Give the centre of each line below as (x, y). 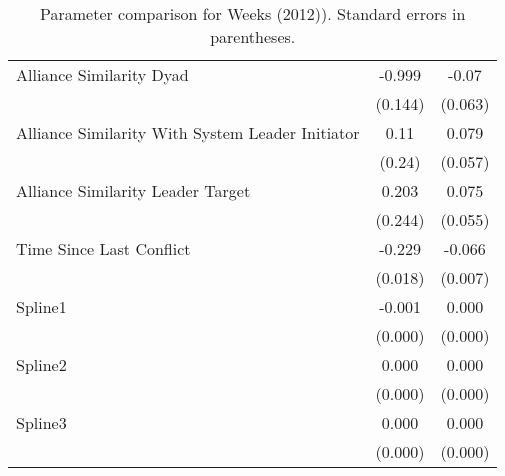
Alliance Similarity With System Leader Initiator (188, 132)
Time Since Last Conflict (103, 248)
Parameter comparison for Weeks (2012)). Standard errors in (253, 13)
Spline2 (41, 364)
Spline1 (41, 306)
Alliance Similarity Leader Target (133, 190)
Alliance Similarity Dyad (102, 74)
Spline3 (41, 422)
